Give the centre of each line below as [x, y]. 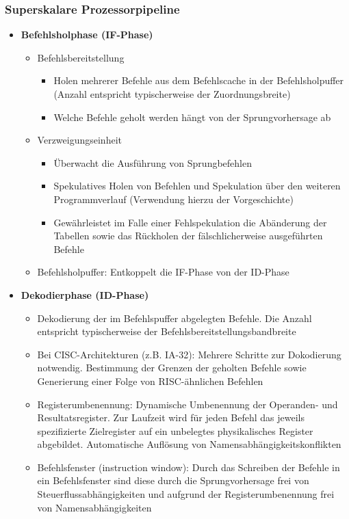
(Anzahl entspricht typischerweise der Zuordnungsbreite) [172, 94]
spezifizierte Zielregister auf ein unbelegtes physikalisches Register [175, 430]
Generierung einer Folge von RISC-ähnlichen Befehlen [150, 381]
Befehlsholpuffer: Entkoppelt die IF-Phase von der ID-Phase [163, 272]
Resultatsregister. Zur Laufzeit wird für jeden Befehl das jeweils [171, 417]
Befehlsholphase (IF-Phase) [87, 35]
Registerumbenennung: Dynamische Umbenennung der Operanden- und [188, 404]
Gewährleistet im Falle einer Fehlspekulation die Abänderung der [190, 222]
